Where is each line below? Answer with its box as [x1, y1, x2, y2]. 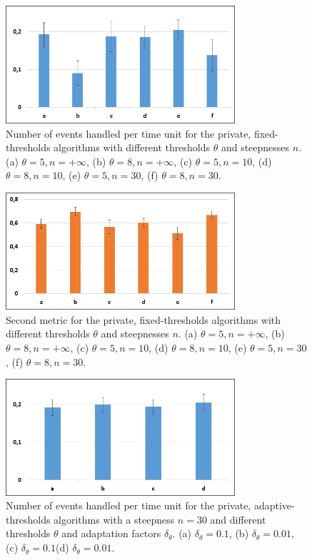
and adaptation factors [61, 526, 161, 541]
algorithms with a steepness [54, 511, 175, 526]
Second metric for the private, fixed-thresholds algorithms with [6, 312, 281, 327]
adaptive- [253, 498, 295, 513]
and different [210, 511, 266, 526]
